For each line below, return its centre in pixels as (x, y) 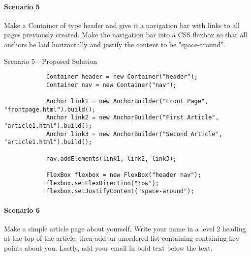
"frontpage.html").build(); (50, 109)
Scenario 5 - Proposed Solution (50, 61)
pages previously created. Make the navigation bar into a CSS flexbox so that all (126, 35)
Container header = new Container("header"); (122, 77)
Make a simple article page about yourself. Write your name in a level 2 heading (125, 228)
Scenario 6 (22, 210)
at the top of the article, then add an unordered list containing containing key (122, 238)
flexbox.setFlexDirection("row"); (102, 183)
